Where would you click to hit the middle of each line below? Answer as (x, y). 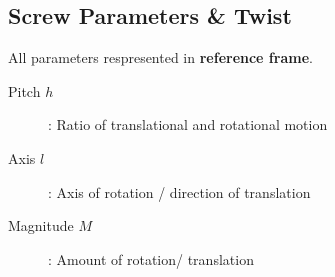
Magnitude (41, 225)
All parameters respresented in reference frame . (160, 57)
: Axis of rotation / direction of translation (179, 191)
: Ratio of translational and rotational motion (188, 124)
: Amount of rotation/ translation (151, 258)
